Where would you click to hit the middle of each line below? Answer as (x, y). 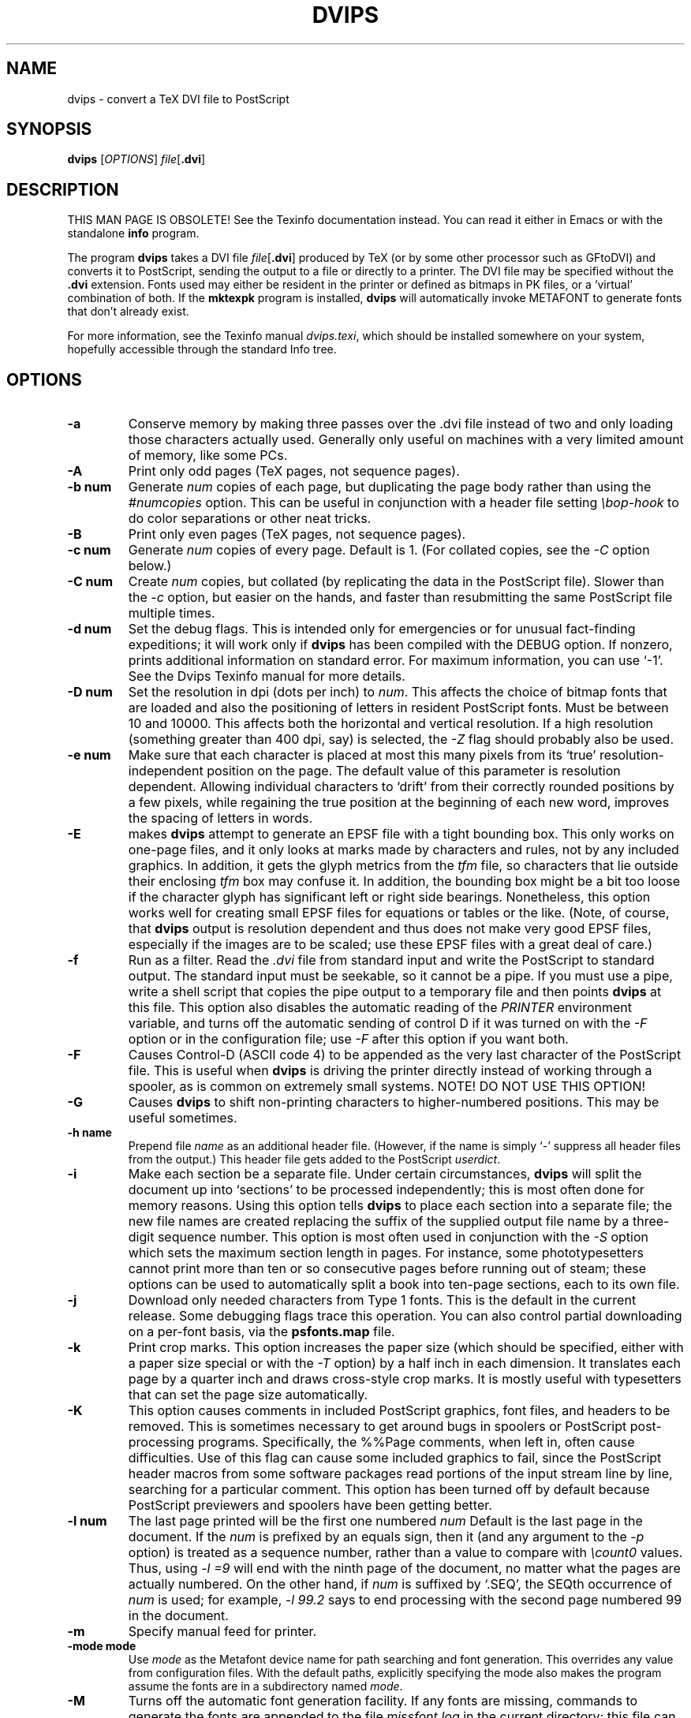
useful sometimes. (183, 1118)
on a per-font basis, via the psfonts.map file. (261, 1332)
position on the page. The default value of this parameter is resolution (414, 771)
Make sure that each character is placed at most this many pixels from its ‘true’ (362, 755)
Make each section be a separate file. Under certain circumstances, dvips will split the (385, 1174)
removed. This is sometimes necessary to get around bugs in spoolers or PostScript (377, 1427)
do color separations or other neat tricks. (250, 519)
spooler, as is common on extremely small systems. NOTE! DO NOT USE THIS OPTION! (387, 1087)
